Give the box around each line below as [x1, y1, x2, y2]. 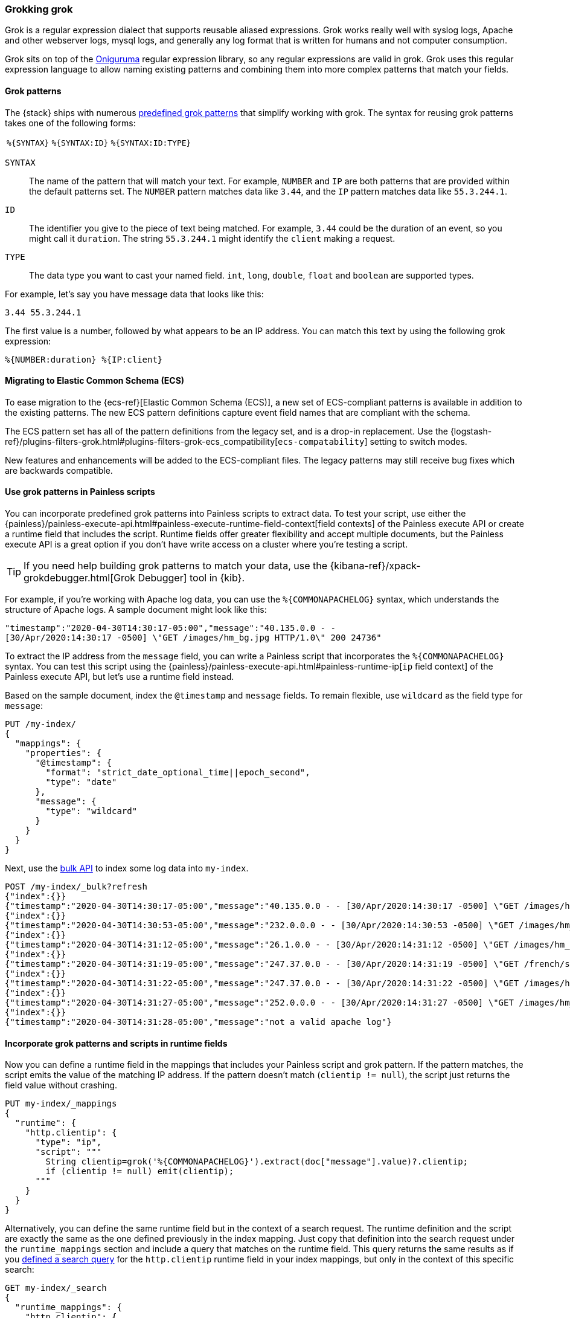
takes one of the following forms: [5, 117, 136, 128]
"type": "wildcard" [45, 806, 138, 816]
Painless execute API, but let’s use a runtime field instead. [5, 671, 234, 682]
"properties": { [25, 748, 102, 758]
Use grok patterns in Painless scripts [5, 486, 155, 497]
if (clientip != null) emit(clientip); [45, 1166, 234, 1177]
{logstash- [450, 425, 492, 436]
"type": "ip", [35, 1137, 102, 1148]
